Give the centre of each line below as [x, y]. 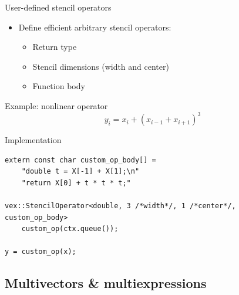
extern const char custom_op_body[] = [80, 160]
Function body [59, 86]
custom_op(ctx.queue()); [70, 229]
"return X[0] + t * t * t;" [76, 183]
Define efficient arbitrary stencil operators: [95, 27]
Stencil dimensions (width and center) [101, 66]
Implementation [33, 140]
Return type [55, 47]
